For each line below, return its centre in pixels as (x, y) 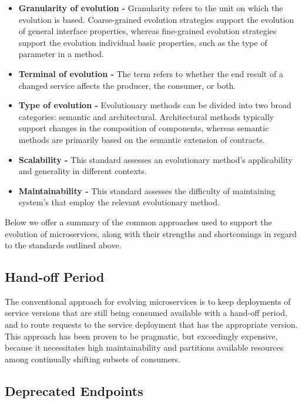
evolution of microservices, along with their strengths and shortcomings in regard (151, 233)
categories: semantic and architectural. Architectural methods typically (146, 116)
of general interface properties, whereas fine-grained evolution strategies (147, 31)
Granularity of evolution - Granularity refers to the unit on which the (151, 8)
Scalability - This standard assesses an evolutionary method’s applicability (155, 159)
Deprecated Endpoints (74, 390)
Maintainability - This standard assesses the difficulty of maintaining (147, 190)
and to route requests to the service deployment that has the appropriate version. (151, 324)
